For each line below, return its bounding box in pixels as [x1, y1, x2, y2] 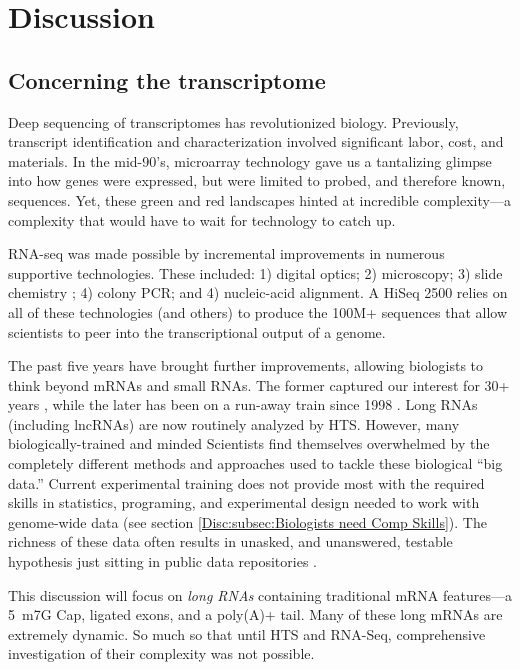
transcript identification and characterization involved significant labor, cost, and [8, 131, 504, 152]
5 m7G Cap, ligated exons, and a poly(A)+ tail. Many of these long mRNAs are [8, 604, 503, 625]
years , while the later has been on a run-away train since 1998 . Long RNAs [8, 394, 478, 415]
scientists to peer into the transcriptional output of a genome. [8, 321, 386, 342]
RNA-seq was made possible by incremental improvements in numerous [8, 243, 445, 264]
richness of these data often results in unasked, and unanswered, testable [8, 531, 453, 552]
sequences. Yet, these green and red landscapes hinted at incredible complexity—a [8, 189, 511, 210]
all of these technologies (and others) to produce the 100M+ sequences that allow [8, 301, 507, 322]
